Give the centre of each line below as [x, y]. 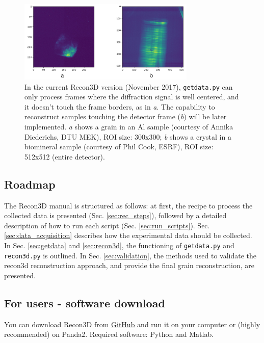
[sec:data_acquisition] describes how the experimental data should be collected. [128, 235]
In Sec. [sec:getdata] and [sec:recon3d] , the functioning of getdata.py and [119, 245]
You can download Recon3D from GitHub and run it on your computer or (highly [132, 324]
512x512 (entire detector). [65, 156]
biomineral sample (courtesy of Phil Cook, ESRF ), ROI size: [119, 147]
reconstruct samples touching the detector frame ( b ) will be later [126, 116]
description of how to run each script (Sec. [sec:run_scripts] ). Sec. [107, 225]
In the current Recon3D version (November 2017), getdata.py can [129, 86]
